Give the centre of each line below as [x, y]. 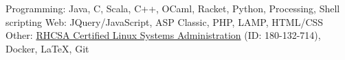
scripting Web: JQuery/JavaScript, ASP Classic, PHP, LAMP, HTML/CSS [165, 21]
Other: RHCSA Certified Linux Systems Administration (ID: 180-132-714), [163, 35]
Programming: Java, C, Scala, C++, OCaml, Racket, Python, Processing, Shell [173, 8]
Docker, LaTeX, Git [47, 48]
